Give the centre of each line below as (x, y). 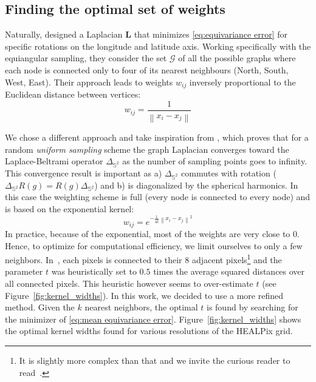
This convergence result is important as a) (84, 173)
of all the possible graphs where (237, 58)
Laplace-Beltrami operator (54, 161)
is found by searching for (252, 307)
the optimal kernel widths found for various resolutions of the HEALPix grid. (149, 331)
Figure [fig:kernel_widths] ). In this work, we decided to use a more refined (144, 295)
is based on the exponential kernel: (70, 208)
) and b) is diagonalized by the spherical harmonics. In (196, 185)
